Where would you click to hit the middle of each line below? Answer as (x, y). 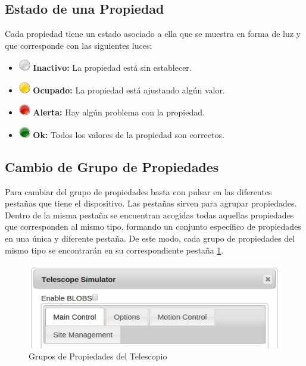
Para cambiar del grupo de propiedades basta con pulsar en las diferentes (138, 191)
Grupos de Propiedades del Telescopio (98, 356)
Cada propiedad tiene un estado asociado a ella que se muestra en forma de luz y (153, 34)
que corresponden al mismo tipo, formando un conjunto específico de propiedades (153, 226)
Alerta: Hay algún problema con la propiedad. (119, 112)
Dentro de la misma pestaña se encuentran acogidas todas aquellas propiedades (149, 215)
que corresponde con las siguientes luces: (79, 45)
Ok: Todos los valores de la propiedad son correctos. (129, 134)
